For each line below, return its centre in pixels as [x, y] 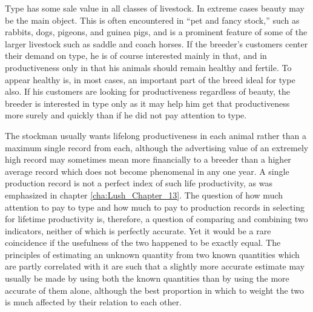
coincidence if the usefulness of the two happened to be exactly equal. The [143, 242]
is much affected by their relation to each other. [93, 302]
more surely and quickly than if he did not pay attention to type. [126, 115]
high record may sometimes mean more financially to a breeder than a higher [148, 159]
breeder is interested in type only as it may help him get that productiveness [147, 103]
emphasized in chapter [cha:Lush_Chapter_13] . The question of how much [144, 195]
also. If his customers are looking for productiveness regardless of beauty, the [148, 91]
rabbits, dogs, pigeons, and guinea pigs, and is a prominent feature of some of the [156, 32]
